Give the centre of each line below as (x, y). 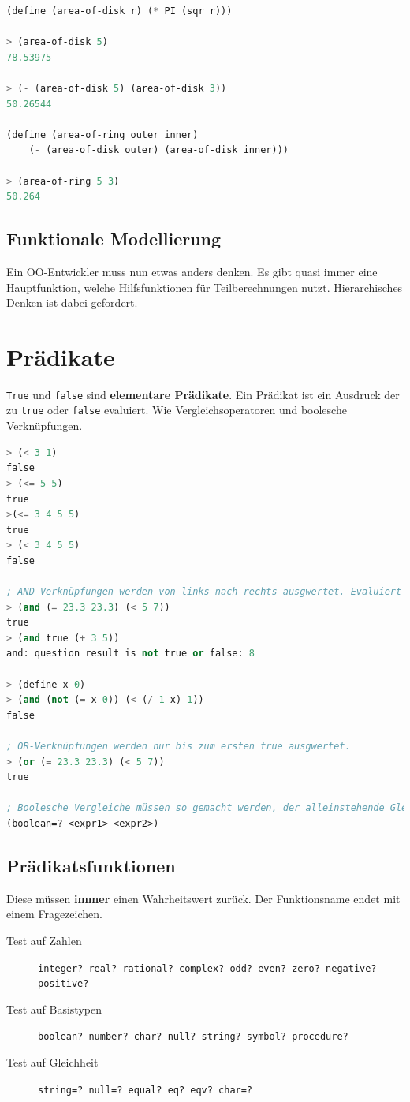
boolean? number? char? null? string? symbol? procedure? (193, 1037)
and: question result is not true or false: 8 (131, 654)
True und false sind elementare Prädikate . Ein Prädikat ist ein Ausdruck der (203, 394)
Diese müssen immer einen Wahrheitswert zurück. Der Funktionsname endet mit (203, 898)
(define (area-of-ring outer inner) (102, 134)
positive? (63, 984)
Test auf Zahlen (44, 940)
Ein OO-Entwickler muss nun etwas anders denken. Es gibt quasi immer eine (192, 271)
